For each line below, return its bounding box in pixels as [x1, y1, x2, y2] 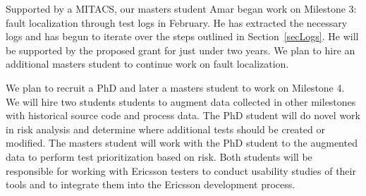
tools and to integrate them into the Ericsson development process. [6, 177, 295, 192]
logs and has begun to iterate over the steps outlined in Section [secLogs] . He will [6, 29, 359, 44]
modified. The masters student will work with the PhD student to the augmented [6, 135, 358, 150]
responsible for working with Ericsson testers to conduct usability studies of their [6, 163, 356, 178]
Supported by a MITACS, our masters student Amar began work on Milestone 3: [6, 1, 357, 16]
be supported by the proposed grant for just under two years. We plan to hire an [6, 42, 355, 57]
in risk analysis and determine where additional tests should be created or [6, 121, 325, 136]
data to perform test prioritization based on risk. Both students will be [6, 149, 312, 164]
